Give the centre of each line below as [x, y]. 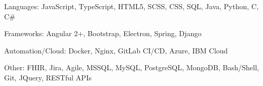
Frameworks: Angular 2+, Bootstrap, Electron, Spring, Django [103, 33]
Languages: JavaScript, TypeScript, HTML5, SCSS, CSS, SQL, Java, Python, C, [131, 6]
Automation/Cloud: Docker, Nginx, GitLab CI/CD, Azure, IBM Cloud [116, 50]
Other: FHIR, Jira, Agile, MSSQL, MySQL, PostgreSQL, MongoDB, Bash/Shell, [132, 67]
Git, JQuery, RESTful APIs [48, 77]
